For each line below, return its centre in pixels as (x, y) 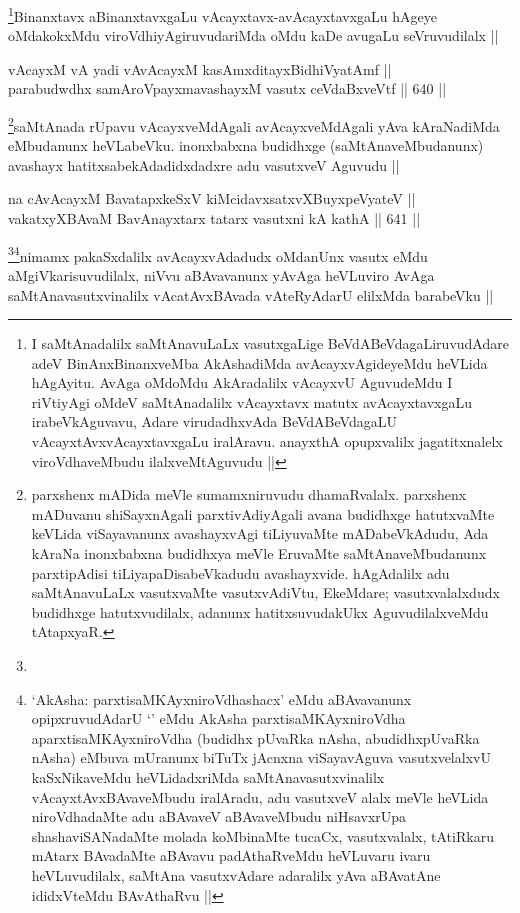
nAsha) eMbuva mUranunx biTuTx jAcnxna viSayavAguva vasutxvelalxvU (261, 757)
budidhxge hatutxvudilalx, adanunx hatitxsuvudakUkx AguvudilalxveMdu (260, 611)
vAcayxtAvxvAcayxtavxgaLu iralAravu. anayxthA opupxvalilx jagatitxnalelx (267, 441)
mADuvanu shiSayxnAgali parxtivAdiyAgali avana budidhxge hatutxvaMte (263, 513)
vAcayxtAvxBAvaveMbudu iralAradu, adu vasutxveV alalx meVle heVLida (260, 796)
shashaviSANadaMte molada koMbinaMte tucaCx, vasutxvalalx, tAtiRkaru (262, 835)
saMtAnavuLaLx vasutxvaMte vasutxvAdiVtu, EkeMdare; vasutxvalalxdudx (265, 592)
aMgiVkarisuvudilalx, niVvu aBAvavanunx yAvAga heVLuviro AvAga (221, 274)
